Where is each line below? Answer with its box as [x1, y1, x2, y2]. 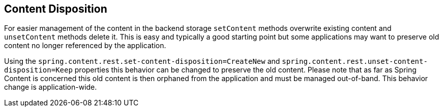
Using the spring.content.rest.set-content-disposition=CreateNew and [4, 57, 280, 66]
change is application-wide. [4, 83, 97, 92]
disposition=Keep [4, 66, 73, 75]
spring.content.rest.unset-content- [282, 57, 428, 66]
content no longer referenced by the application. [4, 41, 166, 50]
